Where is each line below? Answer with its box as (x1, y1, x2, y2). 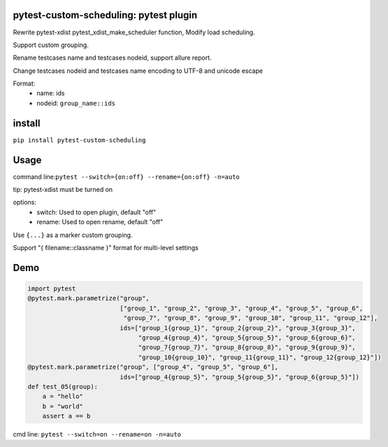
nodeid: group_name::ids (36, 99, 115, 107)
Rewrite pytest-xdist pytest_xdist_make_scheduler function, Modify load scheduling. (13, 28, 255, 36)
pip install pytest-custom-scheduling (13, 136, 146, 144)
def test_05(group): (27, 383, 98, 390)
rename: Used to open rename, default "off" (36, 218, 164, 226)
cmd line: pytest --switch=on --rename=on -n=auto (13, 430, 182, 439)
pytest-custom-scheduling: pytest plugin (13, 9, 198, 21)
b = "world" (42, 402, 84, 410)
